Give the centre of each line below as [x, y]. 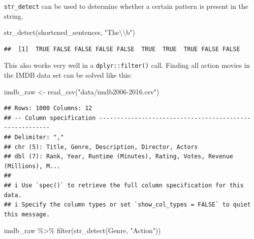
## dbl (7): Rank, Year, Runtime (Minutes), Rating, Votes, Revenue [119, 157]
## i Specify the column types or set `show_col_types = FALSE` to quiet [127, 205]
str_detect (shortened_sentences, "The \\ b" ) [70, 32]
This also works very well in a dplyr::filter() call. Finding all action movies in [127, 65]
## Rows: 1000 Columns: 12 [48, 108]
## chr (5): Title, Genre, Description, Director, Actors [101, 147]
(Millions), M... [32, 166]
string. [14, 15]
